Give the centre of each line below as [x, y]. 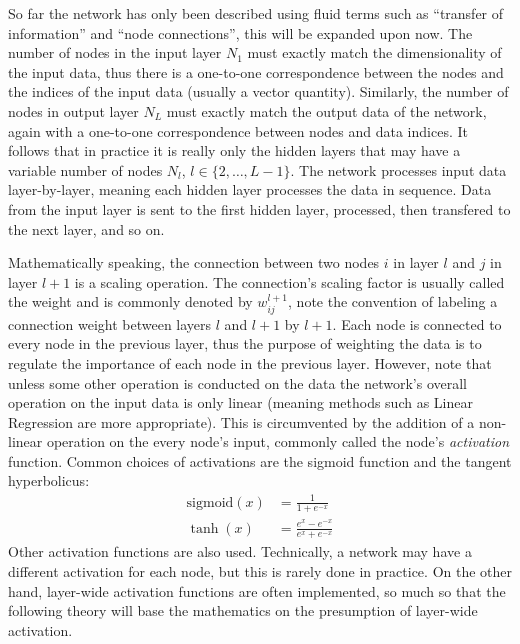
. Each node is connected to [417, 323]
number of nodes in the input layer [115, 52]
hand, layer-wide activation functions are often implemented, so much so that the [257, 590]
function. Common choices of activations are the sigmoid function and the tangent [260, 460]
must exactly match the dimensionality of [374, 52]
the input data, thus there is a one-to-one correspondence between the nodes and [256, 71]
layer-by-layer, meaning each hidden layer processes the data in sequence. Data [250, 189]
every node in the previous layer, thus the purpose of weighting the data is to [245, 343]
